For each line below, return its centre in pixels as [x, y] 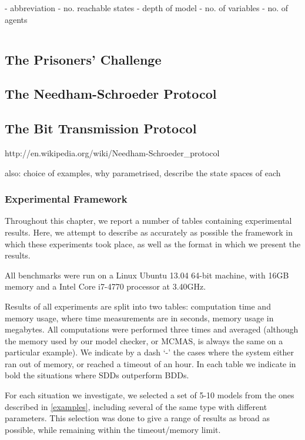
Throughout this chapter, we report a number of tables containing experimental [148, 221]
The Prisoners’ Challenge [83, 59]
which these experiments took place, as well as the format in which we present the [153, 243]
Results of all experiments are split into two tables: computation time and [138, 306]
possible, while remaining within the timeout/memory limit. [113, 429]
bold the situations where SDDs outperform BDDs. [97, 375]
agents [16, 19]
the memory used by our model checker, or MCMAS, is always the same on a [144, 340]
